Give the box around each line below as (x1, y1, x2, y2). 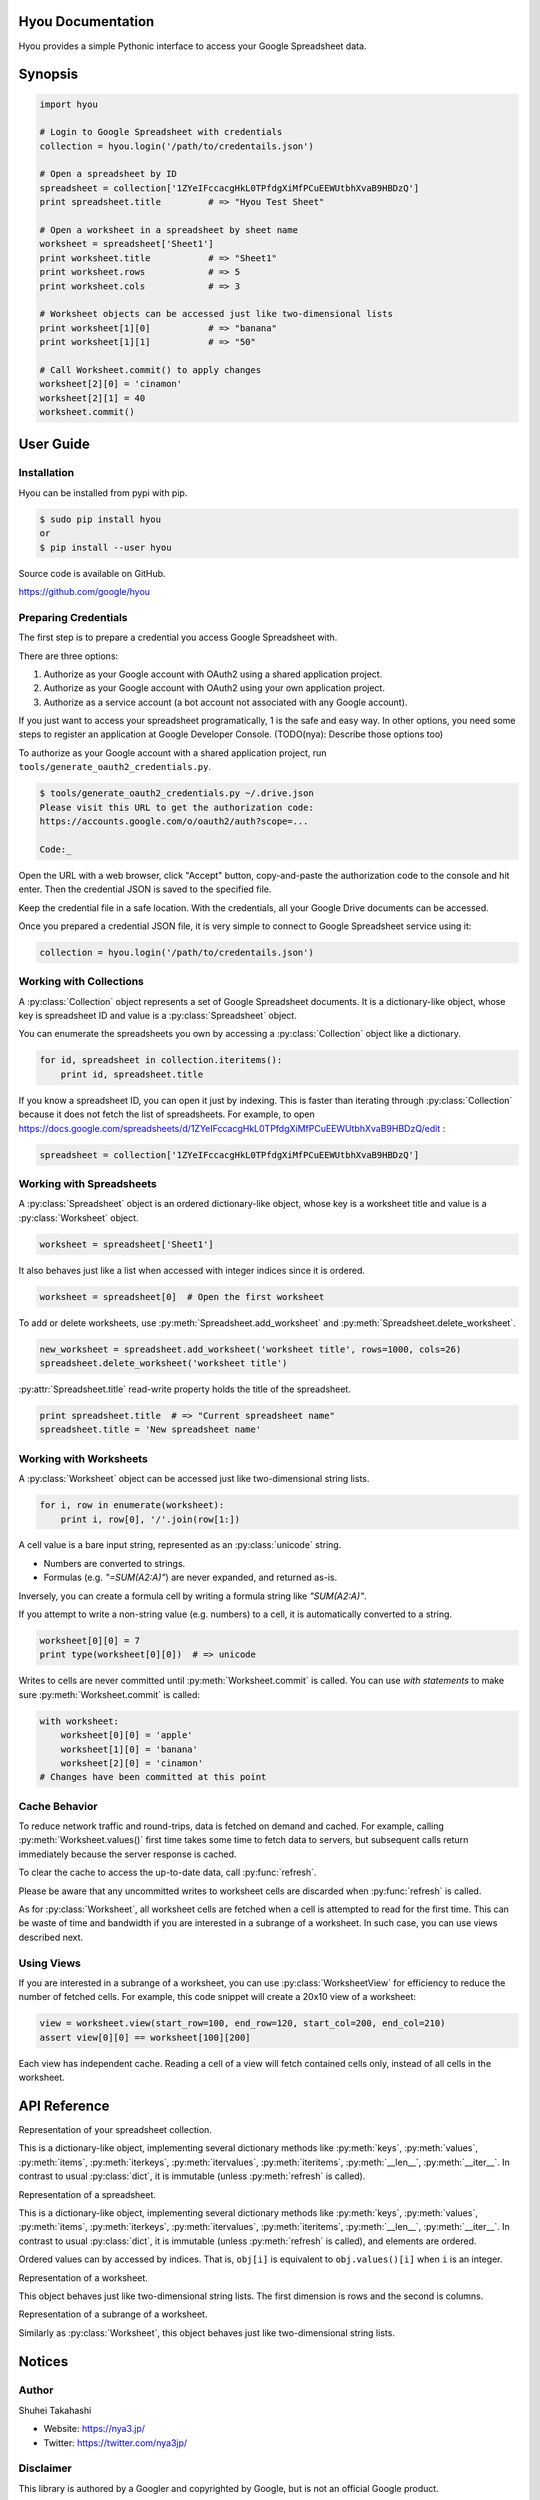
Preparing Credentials (18, 610, 129, 624)
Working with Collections (18, 975, 145, 989)
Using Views (18, 1956, 82, 1970)
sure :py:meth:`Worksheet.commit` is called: (18, 1688, 200, 1700)
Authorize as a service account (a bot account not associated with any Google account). (43, 696, 408, 708)
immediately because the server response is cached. (18, 1848, 237, 1860)
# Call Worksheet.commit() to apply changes (39, 364, 262, 375)
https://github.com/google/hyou (18, 586, 150, 597)
